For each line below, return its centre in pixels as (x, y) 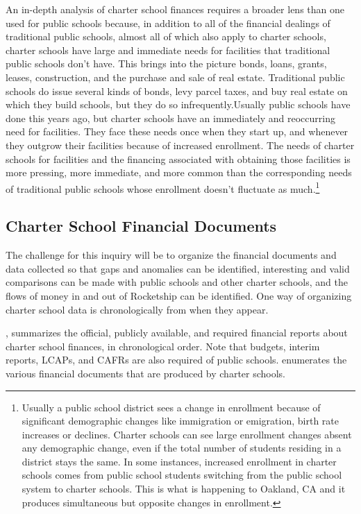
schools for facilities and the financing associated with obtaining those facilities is (178, 159)
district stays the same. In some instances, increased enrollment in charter (179, 461)
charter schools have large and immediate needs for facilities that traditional (168, 50)
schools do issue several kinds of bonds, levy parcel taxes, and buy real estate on (177, 91)
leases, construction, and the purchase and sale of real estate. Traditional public (175, 77)
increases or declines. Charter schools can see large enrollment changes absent (187, 434)
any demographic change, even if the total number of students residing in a (182, 448)
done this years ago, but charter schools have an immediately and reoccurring (170, 118)
